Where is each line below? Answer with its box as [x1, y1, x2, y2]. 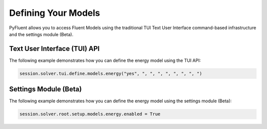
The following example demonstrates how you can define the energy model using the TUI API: [9, 57, 201, 63]
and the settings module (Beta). [9, 31, 74, 37]
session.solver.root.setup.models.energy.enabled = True [19, 111, 161, 117]
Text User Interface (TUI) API [9, 44, 100, 53]
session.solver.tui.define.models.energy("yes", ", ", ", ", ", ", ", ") [19, 71, 202, 76]
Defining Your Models [9, 7, 100, 18]
